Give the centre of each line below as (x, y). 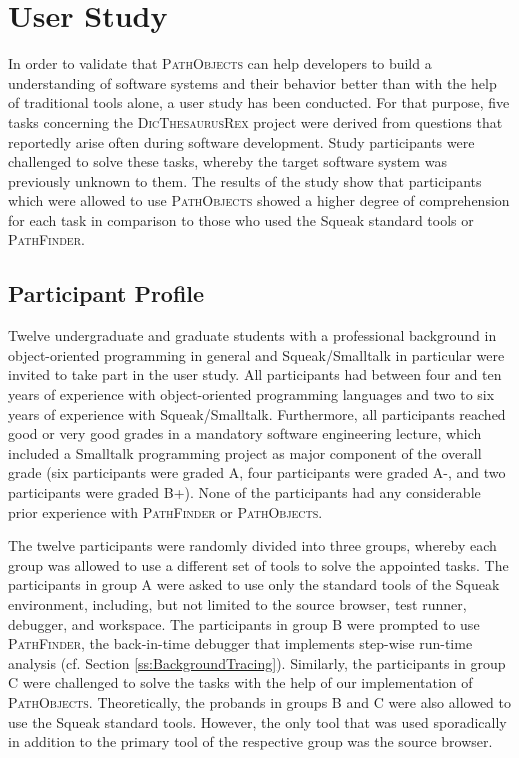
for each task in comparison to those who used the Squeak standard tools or (241, 219)
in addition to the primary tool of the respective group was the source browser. (250, 741)
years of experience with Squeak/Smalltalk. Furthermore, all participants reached (257, 413)
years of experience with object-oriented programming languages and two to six (251, 394)
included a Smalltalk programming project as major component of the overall (245, 452)
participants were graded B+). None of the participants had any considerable (244, 492)
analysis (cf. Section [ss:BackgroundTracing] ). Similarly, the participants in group (257, 662)
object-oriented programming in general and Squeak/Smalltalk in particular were (256, 354)
